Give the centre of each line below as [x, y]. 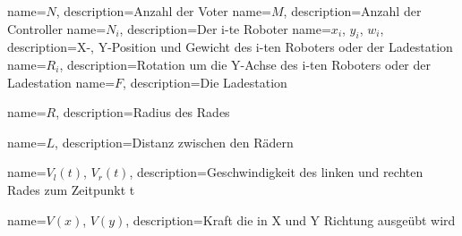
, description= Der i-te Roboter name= [225, 28]
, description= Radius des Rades [143, 112]
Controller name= [57, 28]
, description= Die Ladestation [205, 82]
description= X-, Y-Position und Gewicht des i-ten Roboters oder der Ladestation [230, 47]
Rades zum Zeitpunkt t [71, 189]
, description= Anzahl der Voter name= [163, 11]
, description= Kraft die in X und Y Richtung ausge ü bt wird [291, 219]
